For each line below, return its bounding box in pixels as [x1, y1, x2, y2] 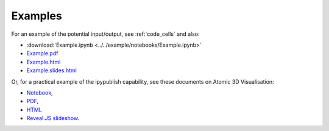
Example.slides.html [26, 67, 77, 74]
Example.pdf [26, 50, 58, 57]
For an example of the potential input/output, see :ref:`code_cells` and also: [11, 30, 200, 38]
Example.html [26, 58, 61, 65]
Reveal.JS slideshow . [26, 115, 79, 122]
